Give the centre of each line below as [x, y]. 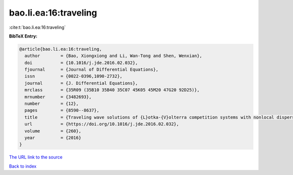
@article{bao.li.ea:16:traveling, [61, 49]
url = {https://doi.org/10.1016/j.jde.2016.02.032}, [102, 124]
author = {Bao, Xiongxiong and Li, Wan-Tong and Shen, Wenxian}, [114, 56]
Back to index [23, 166]
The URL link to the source [36, 157]
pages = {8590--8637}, [62, 110]
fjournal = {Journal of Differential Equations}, [92, 70]
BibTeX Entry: [23, 36]
